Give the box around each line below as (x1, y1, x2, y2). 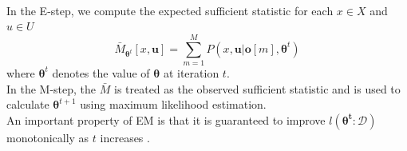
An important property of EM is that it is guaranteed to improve (6, 111, 326, 128)
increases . (100, 129, 150, 145)
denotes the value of (52, 64, 150, 81)
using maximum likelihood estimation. (80, 96, 267, 113)
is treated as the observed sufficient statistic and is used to (113, 80, 401, 97)
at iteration (163, 64, 219, 81)
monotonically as (6, 129, 89, 145)
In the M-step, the (6, 80, 97, 97)
